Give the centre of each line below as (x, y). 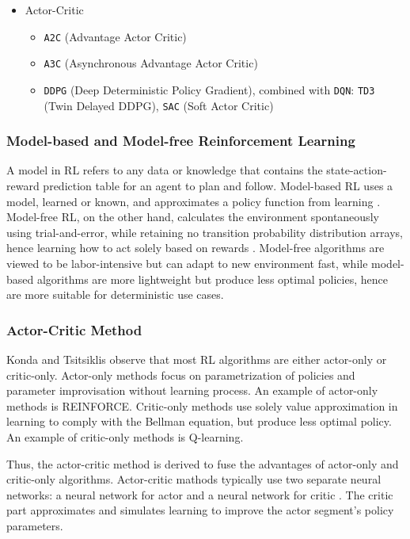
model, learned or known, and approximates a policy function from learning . (194, 201)
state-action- (357, 170)
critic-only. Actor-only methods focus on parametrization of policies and (181, 375)
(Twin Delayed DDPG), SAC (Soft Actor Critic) (159, 105)
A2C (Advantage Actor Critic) (115, 36)
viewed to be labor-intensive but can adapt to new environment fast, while (187, 263)
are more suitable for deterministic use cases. (115, 294)
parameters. (35, 525)
